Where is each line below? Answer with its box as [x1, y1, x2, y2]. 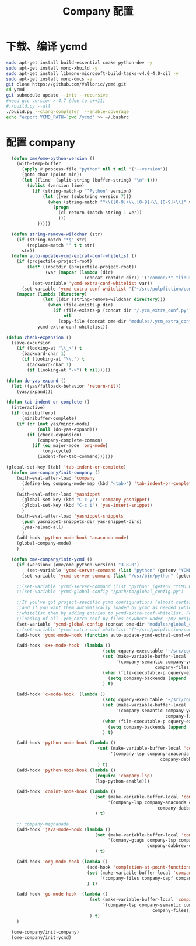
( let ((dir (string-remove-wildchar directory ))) [43, 296, 166, 303]
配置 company [6, 135, 76, 149]
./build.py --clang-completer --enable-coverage [6, 108, 129, 114]
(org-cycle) [43, 448, 72, 454]
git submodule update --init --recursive [6, 93, 108, 98]
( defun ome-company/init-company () [11, 469, 100, 476]
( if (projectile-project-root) [16, 258, 93, 265]
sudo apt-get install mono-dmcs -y [6, 76, 93, 82]
